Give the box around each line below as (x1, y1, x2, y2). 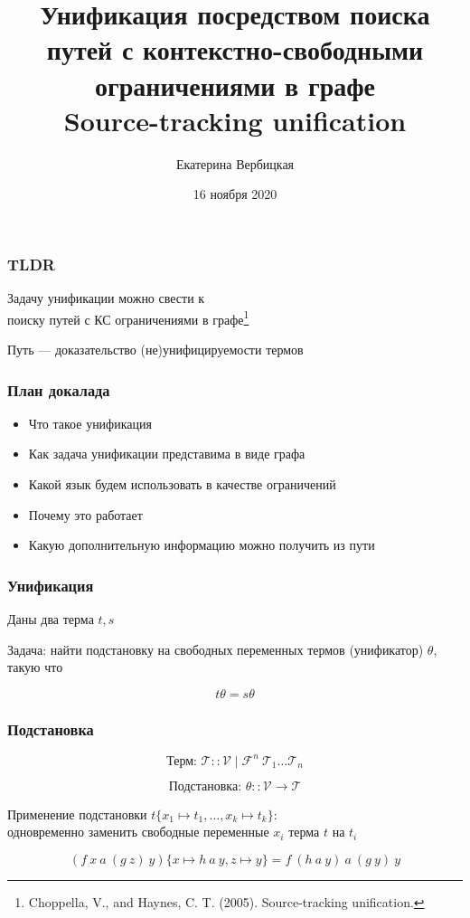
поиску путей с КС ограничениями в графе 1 (7, 307, 249, 328)
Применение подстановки (7, 804, 147, 823)
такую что (7, 658, 63, 677)
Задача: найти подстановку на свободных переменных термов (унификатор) (7, 639, 424, 658)
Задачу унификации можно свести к (7, 289, 205, 308)
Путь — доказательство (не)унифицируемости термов (7, 340, 304, 359)
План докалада (7, 378, 110, 401)
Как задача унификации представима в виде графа (28, 444, 305, 463)
